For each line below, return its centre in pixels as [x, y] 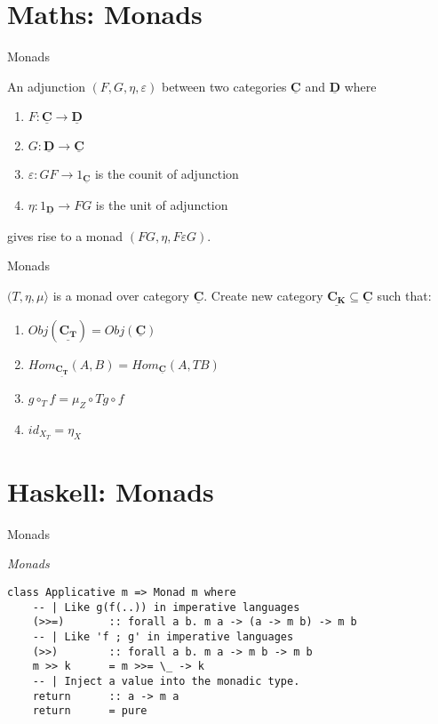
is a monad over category [121, 295]
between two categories [224, 86]
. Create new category [263, 295]
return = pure [90, 711]
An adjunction [46, 86]
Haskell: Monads [111, 491]
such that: [404, 295]
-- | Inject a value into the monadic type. [166, 681]
